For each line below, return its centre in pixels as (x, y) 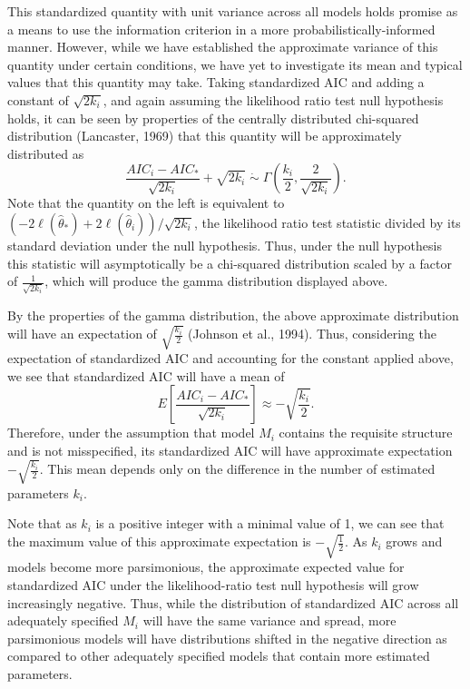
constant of (38, 99)
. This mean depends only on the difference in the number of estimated (237, 469)
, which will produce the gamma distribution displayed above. (216, 281)
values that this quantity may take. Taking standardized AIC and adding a (216, 82)
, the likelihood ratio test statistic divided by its (327, 222)
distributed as (46, 153)
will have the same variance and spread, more (269, 620)
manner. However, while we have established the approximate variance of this (223, 47)
